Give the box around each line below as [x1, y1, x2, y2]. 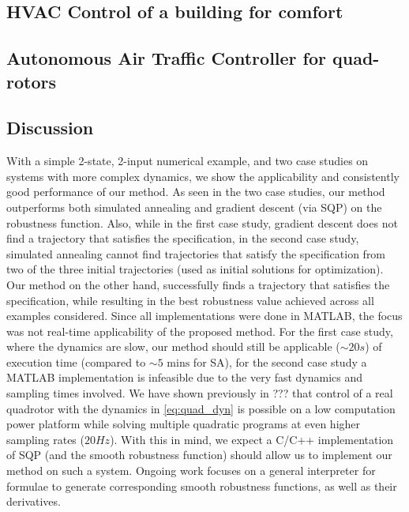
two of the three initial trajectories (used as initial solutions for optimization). [6, 261, 384, 277]
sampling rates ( [6, 431, 84, 447]
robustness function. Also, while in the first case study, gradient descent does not [6, 214, 398, 231]
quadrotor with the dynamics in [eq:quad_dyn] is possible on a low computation [6, 400, 396, 416]
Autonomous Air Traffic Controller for [6, 46, 327, 70]
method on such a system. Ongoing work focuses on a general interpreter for [6, 462, 376, 479]
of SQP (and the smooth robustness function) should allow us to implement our [6, 446, 392, 463]
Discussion [6, 115, 94, 140]
